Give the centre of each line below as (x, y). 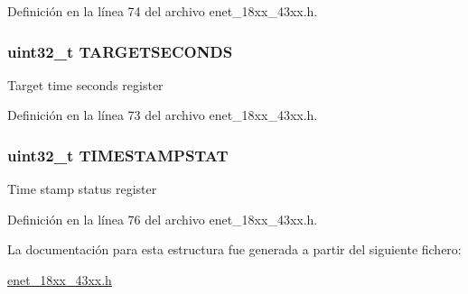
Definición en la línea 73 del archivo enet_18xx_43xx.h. (163, 115)
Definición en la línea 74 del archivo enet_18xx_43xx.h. (163, 11)
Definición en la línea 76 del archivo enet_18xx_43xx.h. (163, 219)
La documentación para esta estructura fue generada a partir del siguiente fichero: (234, 249)
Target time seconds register (85, 84)
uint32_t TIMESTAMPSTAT (118, 155)
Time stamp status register (82, 189)
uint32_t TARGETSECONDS (120, 51)
